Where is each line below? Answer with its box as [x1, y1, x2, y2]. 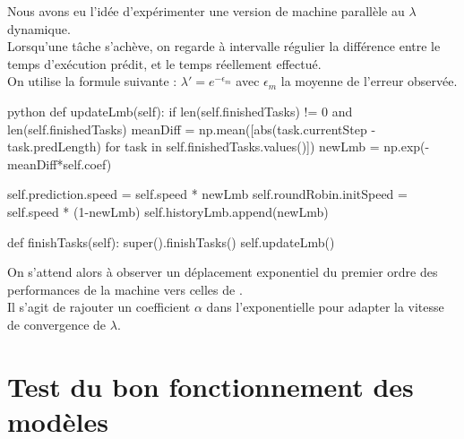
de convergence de [7, 314, 107, 333]
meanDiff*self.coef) [7, 154, 112, 173]
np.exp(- [383, 137, 430, 156]
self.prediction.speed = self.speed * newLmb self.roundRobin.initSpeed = [7, 185, 408, 203]
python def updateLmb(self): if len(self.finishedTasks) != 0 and [7, 101, 353, 120]
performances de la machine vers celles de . [7, 280, 243, 298]
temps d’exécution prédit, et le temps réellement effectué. [7, 54, 322, 73]
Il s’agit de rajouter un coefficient [7, 297, 191, 316]
